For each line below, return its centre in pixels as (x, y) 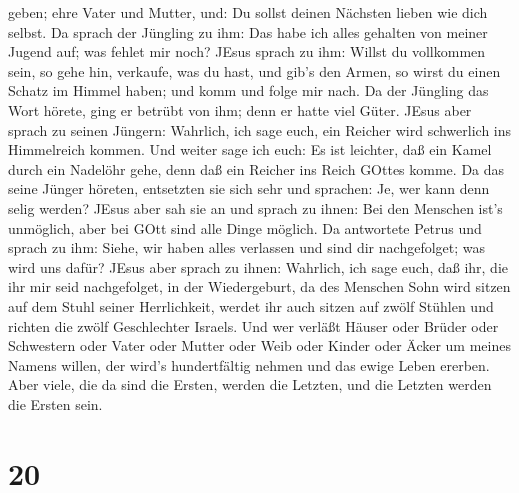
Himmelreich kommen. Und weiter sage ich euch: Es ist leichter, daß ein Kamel (250, 149)
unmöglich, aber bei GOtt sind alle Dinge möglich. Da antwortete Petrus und (245, 227)
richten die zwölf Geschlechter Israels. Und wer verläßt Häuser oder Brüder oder (253, 325)
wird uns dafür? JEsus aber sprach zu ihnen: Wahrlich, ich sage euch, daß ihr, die (258, 266)
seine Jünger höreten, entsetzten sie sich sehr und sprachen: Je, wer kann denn (249, 188)
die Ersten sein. (55, 403)
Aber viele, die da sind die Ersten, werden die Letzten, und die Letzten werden (250, 384)
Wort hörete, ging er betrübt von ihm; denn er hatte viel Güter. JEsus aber (240, 109)
